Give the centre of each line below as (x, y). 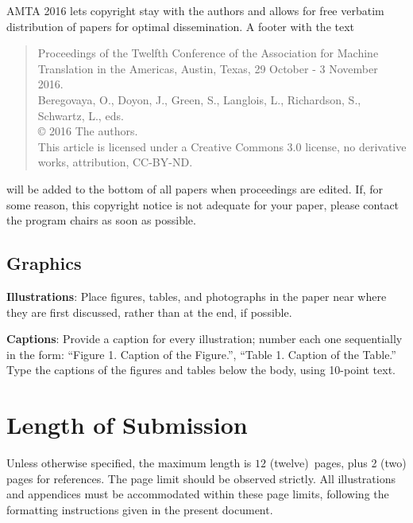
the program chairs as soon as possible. (101, 220)
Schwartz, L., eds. (81, 115)
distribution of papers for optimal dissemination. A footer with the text (181, 26)
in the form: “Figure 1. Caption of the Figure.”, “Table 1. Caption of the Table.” (201, 354)
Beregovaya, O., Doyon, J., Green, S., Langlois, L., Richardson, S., (199, 99)
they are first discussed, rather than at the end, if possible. (149, 312)
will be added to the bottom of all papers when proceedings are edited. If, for (195, 188)
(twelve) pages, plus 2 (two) (338, 463)
